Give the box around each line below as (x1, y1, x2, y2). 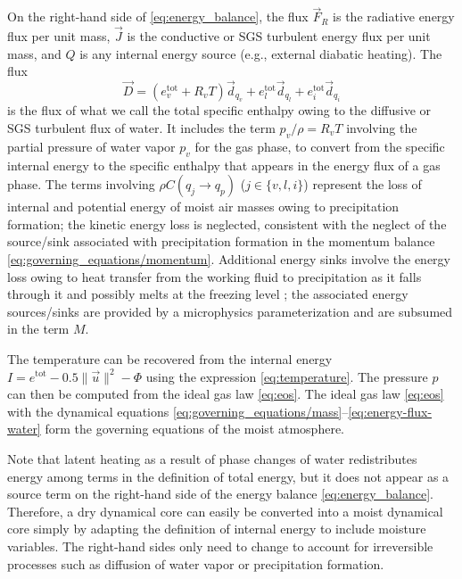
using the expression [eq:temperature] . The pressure (145, 367, 428, 385)
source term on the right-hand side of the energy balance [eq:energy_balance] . (7, 484, 433, 503)
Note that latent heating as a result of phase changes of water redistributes (7, 449, 417, 467)
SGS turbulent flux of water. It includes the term (7, 119, 276, 137)
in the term (7, 319, 70, 338)
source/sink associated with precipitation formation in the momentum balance (7, 232, 435, 251)
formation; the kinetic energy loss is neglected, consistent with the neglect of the (7, 214, 447, 233)
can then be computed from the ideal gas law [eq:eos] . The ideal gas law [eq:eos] (7, 385, 444, 403)
